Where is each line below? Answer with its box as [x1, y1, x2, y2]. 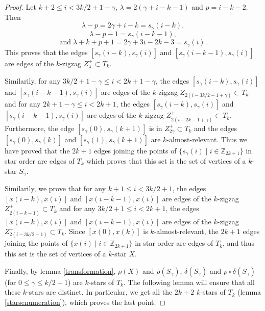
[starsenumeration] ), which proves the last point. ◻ [5, 296, 166, 307]
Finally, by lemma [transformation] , [5, 265, 116, 276]
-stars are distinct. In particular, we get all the [27, 287, 173, 297]
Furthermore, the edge [5, 122, 75, 133]
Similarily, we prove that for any [5, 183, 106, 194]
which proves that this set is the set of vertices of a [86, 155, 246, 166]
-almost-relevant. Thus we [166, 134, 248, 144]
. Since [64, 226, 85, 237]
